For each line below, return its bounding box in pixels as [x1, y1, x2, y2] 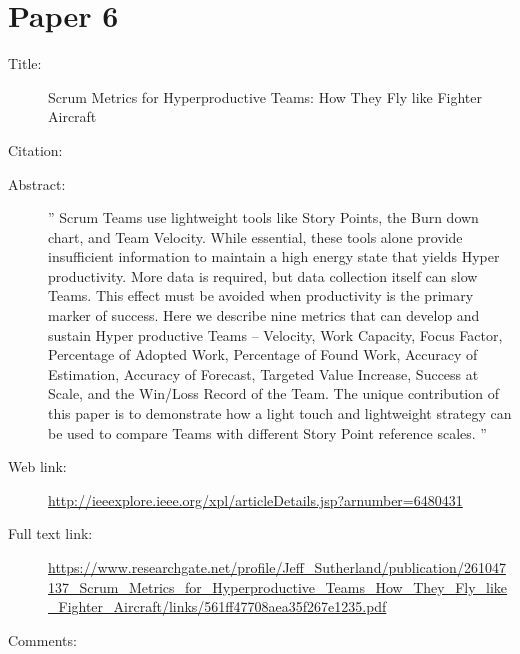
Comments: [8, 629, 77, 650]
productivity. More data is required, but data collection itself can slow [48, 265, 478, 286]
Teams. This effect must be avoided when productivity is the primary [48, 285, 474, 306]
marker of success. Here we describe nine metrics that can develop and [48, 305, 480, 326]
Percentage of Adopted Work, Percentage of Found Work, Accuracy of [48, 344, 478, 365]
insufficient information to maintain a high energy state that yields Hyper [48, 246, 500, 267]
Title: [8, 53, 42, 74]
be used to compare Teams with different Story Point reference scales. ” [48, 422, 487, 443]
